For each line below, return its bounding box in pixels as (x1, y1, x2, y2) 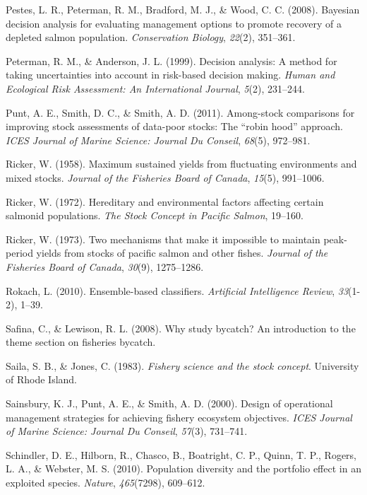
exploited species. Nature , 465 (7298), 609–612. (6, 475, 205, 490)
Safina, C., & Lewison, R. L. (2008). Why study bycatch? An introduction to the (6, 320, 356, 335)
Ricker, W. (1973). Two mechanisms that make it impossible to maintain (6, 231, 320, 246)
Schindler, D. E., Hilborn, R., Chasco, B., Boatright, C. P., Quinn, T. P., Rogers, (6, 447, 356, 462)
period (6, 245, 33, 260)
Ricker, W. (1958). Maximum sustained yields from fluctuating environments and (6, 156, 357, 171)
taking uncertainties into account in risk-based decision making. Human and (6, 67, 335, 82)
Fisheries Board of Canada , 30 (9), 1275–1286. (6, 259, 204, 274)
